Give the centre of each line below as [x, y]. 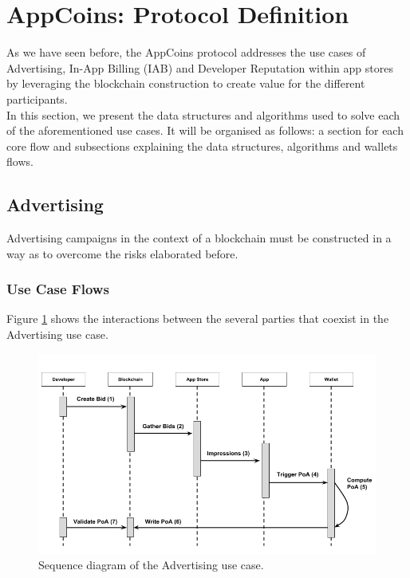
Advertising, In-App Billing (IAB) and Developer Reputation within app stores [200, 67]
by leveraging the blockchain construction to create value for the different [186, 83]
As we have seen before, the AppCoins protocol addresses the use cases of [186, 52]
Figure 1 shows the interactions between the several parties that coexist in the [198, 318]
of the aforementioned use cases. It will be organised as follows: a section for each [205, 130]
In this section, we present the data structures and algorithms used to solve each [203, 114]
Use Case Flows [58, 289]
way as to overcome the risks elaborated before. [122, 253]
